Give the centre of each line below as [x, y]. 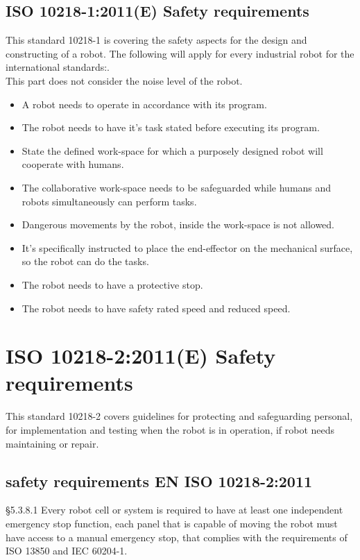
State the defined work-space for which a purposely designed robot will [172, 150]
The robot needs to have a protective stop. [112, 284]
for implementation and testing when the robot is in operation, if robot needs [170, 430]
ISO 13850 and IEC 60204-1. [67, 551]
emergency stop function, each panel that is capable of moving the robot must [172, 523]
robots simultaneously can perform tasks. [109, 201]
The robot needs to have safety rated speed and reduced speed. [156, 308]
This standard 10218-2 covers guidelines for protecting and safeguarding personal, [179, 416]
